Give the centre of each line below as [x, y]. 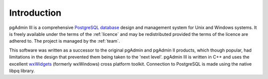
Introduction [35, 13]
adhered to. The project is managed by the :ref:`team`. [65, 41]
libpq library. [22, 71]
